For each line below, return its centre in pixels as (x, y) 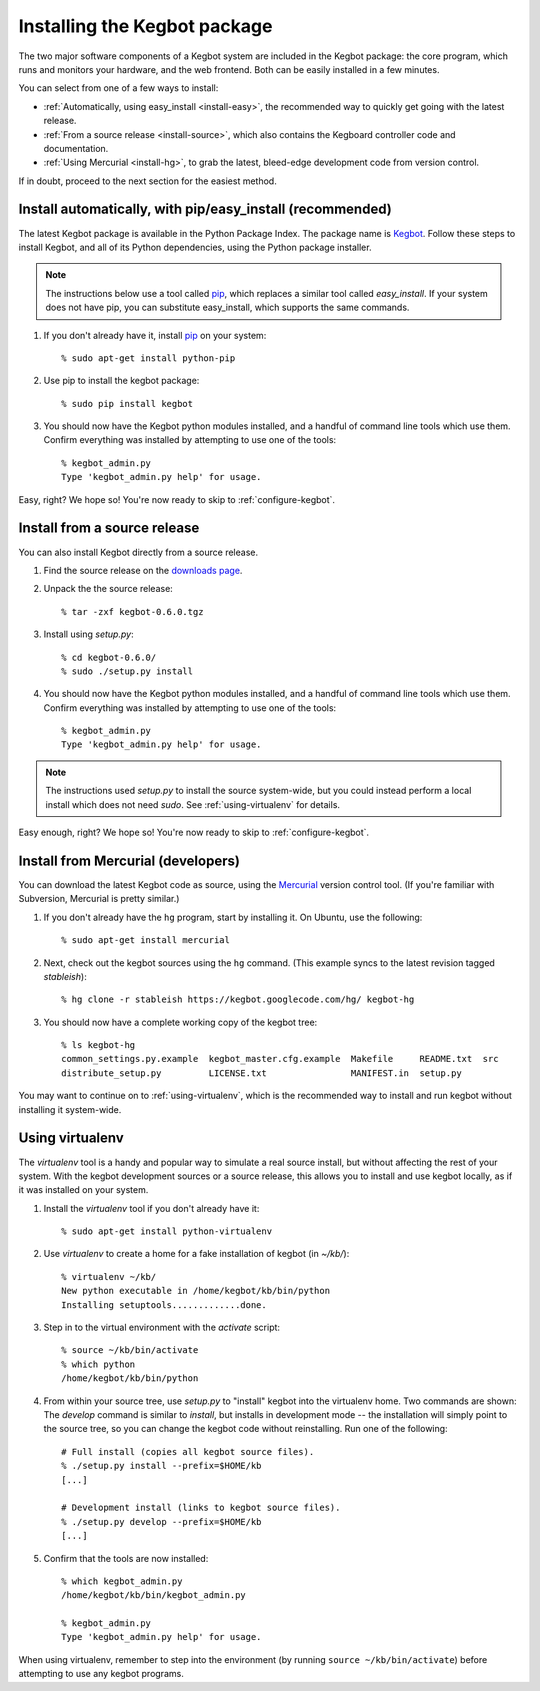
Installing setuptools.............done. (164, 1304)
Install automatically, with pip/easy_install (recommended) (205, 209)
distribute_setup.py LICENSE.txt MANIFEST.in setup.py (261, 1073)
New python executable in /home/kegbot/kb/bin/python (195, 1291)
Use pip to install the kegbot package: (121, 381)
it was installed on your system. (83, 1190)
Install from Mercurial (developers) (129, 860)
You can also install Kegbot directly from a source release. (138, 552)
